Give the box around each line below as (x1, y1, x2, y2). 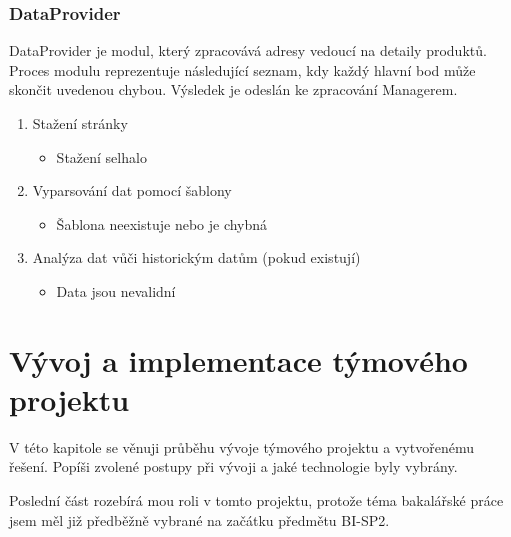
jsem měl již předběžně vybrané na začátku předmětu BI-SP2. (9, 509, 390, 530)
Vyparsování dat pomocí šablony (32, 180, 232, 201)
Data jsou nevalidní (56, 280, 176, 301)
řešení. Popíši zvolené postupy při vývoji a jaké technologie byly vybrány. (9, 456, 458, 477)
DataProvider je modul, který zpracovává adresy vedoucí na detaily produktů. (9, 40, 487, 61)
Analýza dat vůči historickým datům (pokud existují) (32, 247, 361, 268)
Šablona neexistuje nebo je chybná (56, 213, 268, 234)
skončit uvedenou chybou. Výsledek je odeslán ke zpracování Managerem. (9, 79, 458, 100)
